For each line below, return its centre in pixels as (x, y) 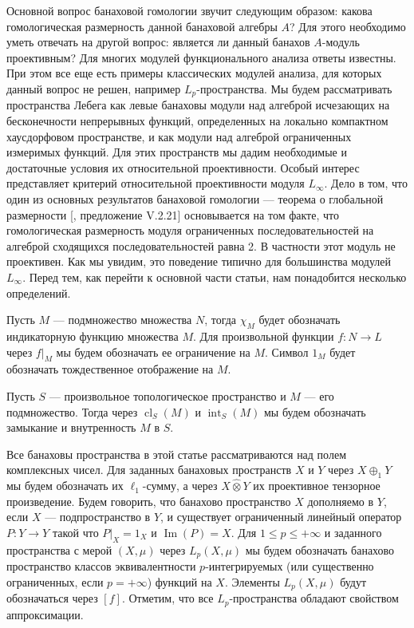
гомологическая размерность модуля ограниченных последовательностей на (190, 230)
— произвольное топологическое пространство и (168, 395)
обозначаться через (52, 598)
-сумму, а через (180, 486)
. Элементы (252, 581)
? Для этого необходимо (348, 26)
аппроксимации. (45, 614)
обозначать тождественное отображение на (110, 369)
